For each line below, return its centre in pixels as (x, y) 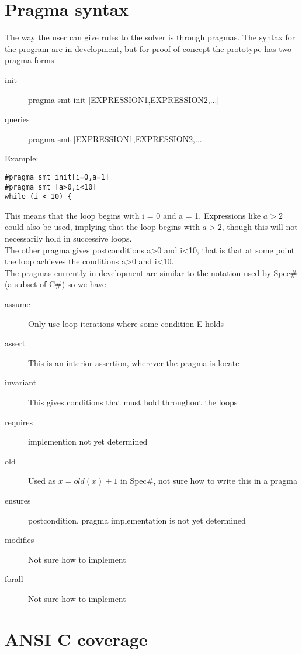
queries (17, 119)
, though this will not (260, 227)
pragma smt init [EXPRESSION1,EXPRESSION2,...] (124, 99)
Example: (22, 158)
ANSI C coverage (76, 638)
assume (18, 304)
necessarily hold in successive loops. (68, 238)
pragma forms (29, 60)
